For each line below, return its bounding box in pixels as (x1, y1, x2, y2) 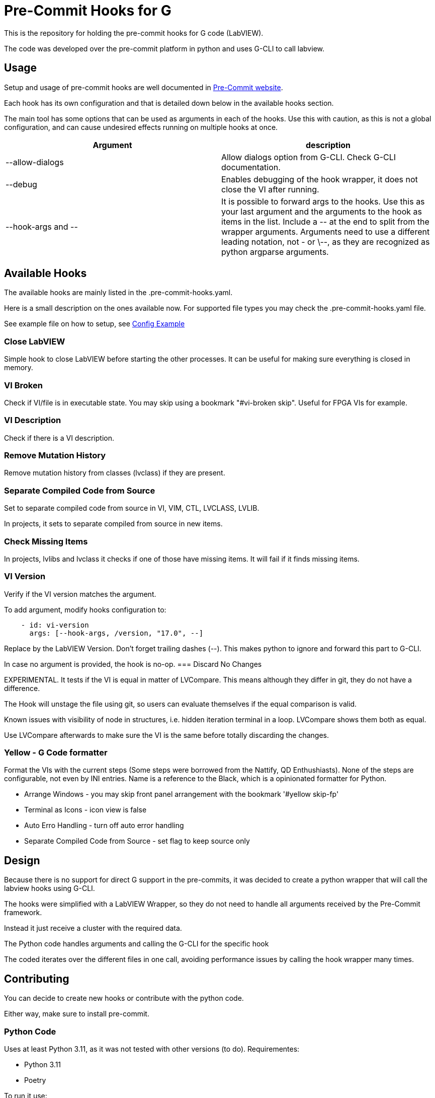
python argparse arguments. (221, 246, 329, 257)
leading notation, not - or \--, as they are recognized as (221, 236, 430, 247)
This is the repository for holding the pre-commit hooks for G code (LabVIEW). (4, 28, 264, 37)
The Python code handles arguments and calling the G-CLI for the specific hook (4, 939, 269, 948)
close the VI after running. (221, 184, 319, 194)
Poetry (24, 1075, 46, 1084)
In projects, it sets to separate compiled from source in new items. (4, 519, 223, 528)
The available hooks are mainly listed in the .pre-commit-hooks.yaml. (4, 288, 233, 297)
